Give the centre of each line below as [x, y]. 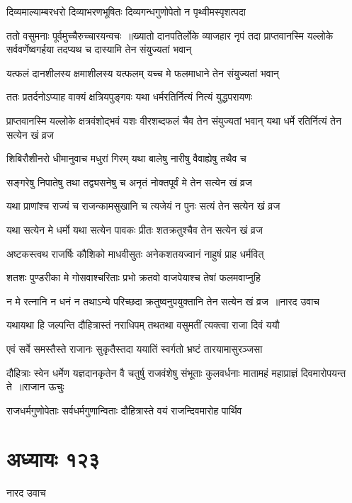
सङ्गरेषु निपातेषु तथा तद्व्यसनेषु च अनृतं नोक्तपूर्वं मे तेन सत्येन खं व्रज [129, 182]
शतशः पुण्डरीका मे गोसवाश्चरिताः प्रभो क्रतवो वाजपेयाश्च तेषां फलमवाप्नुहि [134, 277]
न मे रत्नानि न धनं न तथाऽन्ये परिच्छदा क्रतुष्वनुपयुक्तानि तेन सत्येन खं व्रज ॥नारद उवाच [163, 301]
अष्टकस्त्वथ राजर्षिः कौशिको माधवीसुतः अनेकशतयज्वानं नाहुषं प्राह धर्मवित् [135, 253]
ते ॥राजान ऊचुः [35, 386]
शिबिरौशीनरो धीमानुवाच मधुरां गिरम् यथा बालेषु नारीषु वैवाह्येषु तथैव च [126, 158]
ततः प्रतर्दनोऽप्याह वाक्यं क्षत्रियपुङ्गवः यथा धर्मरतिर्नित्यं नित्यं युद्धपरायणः [130, 97]
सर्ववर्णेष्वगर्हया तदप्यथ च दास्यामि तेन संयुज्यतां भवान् [99, 49]
